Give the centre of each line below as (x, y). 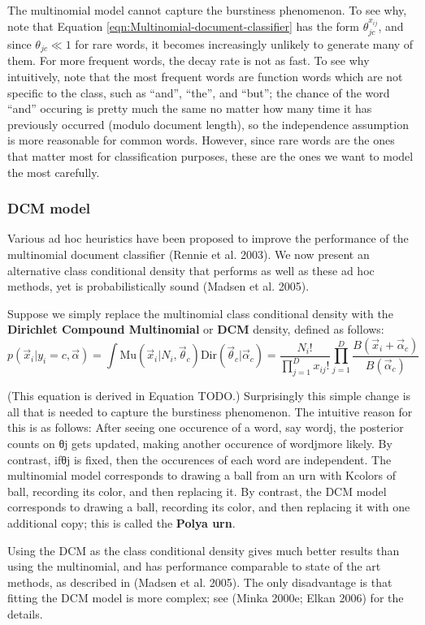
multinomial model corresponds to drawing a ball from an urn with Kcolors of (202, 475)
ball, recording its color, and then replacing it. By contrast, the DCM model (197, 491)
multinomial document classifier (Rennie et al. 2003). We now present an (189, 254)
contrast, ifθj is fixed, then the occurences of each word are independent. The (199, 459)
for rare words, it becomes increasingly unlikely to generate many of (244, 44)
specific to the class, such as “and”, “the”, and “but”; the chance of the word (199, 92)
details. (25, 613)
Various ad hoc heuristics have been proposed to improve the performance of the (208, 238)
